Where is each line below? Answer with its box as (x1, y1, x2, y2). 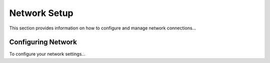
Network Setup (9, 7, 73, 18)
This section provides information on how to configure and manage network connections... (9, 25, 196, 31)
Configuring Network (9, 38, 77, 46)
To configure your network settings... (9, 51, 86, 57)
